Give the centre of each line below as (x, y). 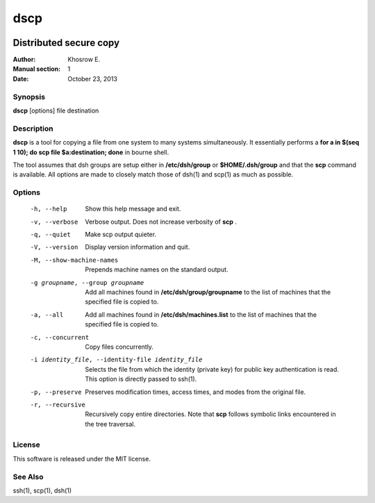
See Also (28, 477)
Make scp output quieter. (120, 234)
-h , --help (49, 209)
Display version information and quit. (137, 247)
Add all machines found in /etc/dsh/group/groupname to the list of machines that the (208, 292)
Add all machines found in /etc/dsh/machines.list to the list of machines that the (201, 314)
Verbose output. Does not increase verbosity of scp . (161, 222)
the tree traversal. (110, 424)
